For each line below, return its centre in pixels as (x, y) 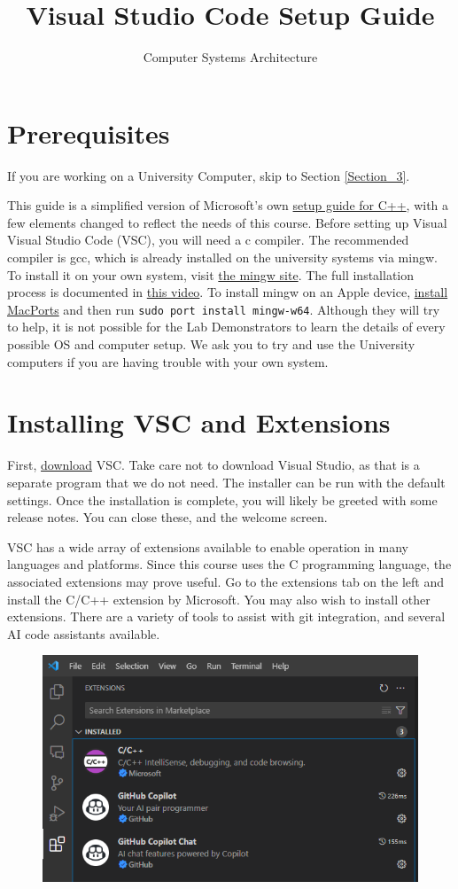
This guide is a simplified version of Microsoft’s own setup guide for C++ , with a (228, 205)
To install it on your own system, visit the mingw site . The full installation (211, 274)
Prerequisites (89, 133)
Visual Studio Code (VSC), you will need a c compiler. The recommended (208, 240)
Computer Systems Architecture (230, 57)
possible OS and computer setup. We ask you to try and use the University (211, 344)
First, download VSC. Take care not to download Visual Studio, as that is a (213, 465)
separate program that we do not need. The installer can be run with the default (226, 482)
